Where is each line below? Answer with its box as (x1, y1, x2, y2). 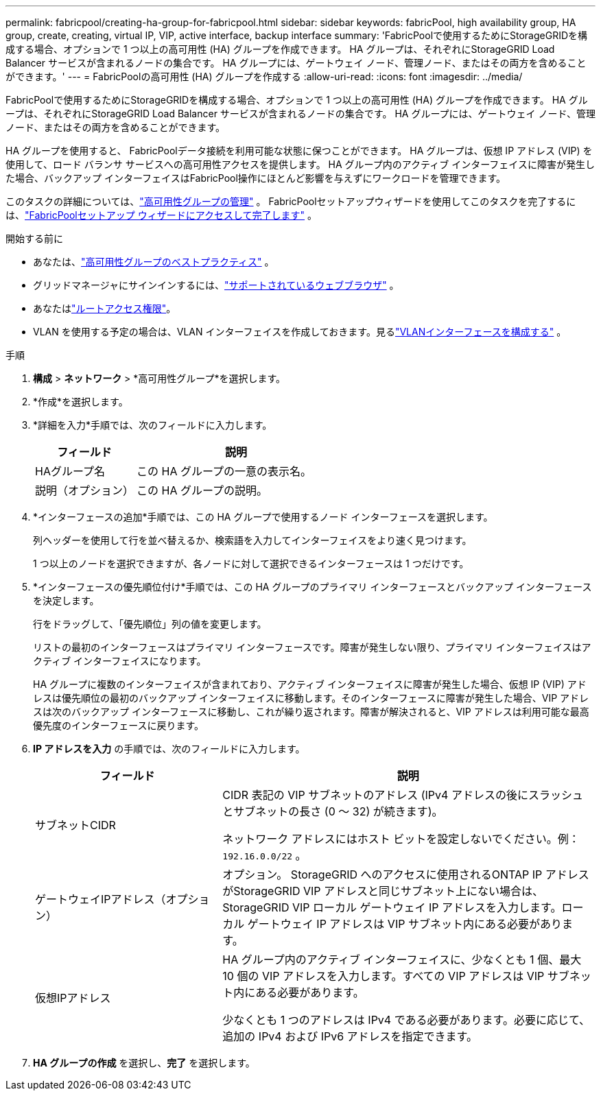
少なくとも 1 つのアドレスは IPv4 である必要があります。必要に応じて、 (222, 1013, 591, 1027)
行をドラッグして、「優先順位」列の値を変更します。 (33, 618, 267, 630)
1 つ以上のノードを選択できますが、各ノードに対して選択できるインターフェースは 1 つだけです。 (33, 558, 469, 569)
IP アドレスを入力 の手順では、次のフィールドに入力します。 (33, 743, 305, 754)
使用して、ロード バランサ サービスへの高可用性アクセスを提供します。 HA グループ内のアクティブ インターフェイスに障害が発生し (5, 158, 595, 170)
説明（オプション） (35, 484, 134, 497)
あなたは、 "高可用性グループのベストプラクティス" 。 (33, 256, 274, 267)
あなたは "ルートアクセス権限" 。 (33, 302, 176, 314)
